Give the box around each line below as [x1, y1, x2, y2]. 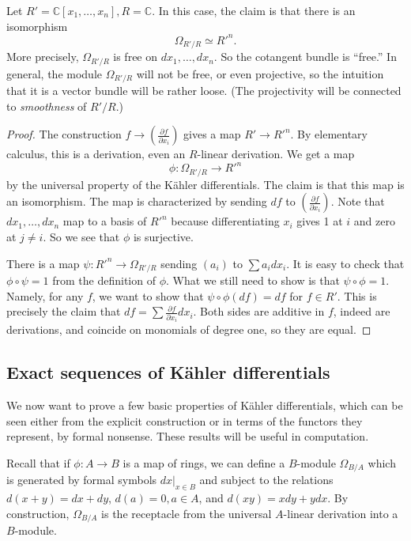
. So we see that [43, 228, 120, 244]
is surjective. [133, 228, 194, 244]
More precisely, [6, 48, 79, 65]
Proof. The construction [6, 126, 122, 142]
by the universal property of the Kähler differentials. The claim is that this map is [6, 176, 405, 192]
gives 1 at [296, 213, 343, 229]
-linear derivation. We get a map [197, 146, 355, 162]
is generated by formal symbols [6, 471, 157, 488]
